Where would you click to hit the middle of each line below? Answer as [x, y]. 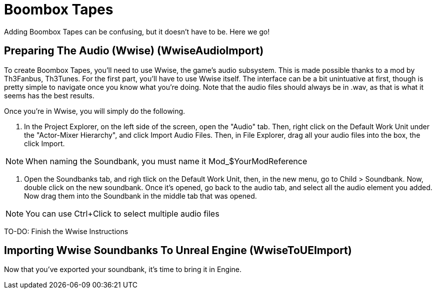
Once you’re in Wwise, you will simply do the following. [95, 111]
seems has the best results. [49, 95]
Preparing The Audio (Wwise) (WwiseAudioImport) [134, 51]
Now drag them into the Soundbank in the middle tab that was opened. [140, 196]
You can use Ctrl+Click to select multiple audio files [122, 213]
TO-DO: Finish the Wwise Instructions [66, 231]
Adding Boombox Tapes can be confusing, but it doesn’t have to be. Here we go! [137, 31]
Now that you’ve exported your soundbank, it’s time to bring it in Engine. [123, 270]
